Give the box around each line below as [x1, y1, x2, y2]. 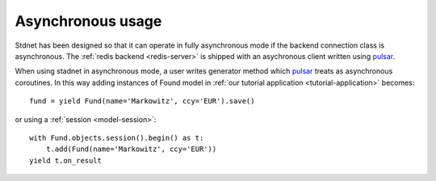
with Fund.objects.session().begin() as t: [29, 133, 204, 142]
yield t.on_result [29, 156, 103, 165]
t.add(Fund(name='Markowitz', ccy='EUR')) [45, 145, 217, 154]
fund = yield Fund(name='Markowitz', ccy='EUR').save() [29, 97, 255, 106]
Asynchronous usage [15, 12, 162, 30]
